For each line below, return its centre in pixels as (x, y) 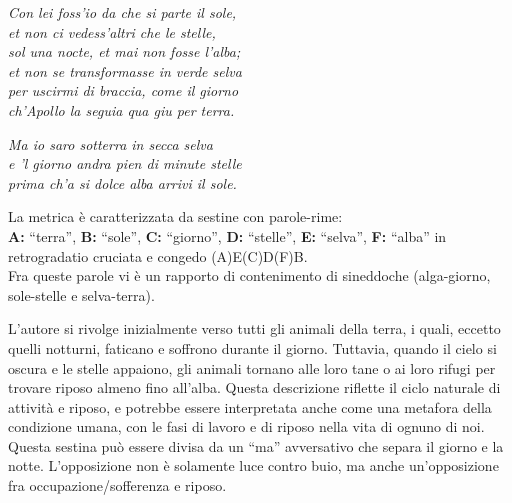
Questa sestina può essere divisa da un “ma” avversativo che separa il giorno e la (256, 445)
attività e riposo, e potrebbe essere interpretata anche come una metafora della (250, 406)
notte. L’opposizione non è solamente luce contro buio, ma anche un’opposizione (253, 465)
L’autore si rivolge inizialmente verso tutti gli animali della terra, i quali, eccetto (254, 328)
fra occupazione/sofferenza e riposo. (117, 485)
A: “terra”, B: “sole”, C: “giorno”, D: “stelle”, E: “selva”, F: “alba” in (227, 235)
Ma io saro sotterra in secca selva (110, 143)
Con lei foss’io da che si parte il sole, (122, 12)
